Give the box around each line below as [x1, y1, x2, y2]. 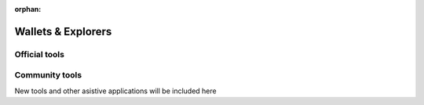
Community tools [14, 70, 82, 81]
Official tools [14, 49, 64, 60]
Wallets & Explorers [14, 24, 112, 38]
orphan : [14, 5, 42, 13]
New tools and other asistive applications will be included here [14, 86, 217, 96]
